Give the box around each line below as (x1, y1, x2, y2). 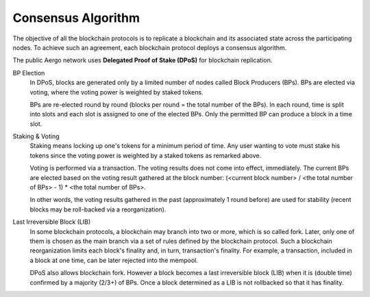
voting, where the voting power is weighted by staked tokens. (29, 88, 203, 96)
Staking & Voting (12, 132, 60, 140)
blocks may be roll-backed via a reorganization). (29, 205, 166, 214)
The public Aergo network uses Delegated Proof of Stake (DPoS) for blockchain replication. (12, 56, 273, 64)
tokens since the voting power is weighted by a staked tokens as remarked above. (29, 151, 262, 159)
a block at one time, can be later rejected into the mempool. (29, 256, 198, 264)
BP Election (12, 68, 45, 77)
